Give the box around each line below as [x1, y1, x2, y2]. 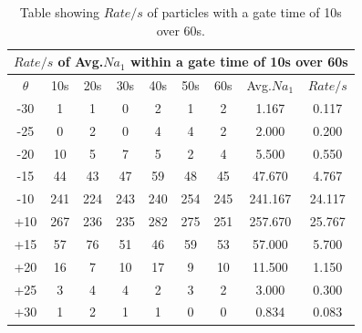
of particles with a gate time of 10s [147, 3, 342, 21]
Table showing [19, 3, 100, 21]
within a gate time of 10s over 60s [130, 52, 348, 71]
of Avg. [57, 52, 104, 71]
